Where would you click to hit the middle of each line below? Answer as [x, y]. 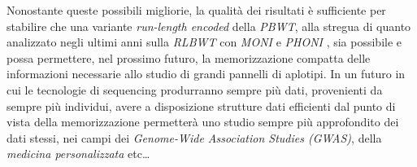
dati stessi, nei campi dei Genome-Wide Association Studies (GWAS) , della [194, 137]
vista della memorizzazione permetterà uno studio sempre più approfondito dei [203, 122]
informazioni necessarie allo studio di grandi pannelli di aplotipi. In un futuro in [206, 74]
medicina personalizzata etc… [78, 154]
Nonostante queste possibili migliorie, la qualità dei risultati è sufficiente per [196, 10]
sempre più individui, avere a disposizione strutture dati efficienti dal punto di [201, 105]
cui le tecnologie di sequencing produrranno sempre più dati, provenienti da [195, 89]
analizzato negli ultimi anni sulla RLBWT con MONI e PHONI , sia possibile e [204, 42]
